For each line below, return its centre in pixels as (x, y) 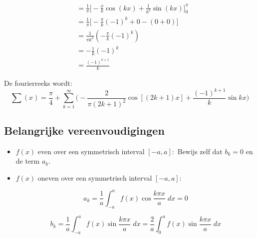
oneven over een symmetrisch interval (95, 177)
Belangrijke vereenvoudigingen (84, 130)
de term (28, 161)
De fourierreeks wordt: (38, 83)
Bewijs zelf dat (200, 151)
